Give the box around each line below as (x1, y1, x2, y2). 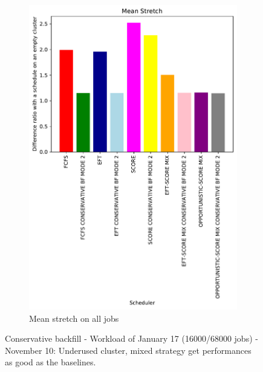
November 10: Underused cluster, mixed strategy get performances (5, 344, 252, 356)
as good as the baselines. (5, 356, 96, 368)
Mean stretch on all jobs (29, 312, 119, 324)
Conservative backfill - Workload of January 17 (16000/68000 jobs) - (5, 332, 258, 345)
